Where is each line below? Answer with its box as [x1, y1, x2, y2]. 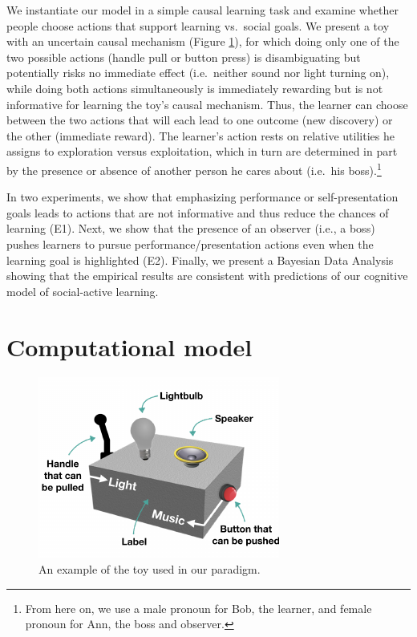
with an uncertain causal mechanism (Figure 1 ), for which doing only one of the [6, 33, 399, 50]
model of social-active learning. [6, 282, 159, 299]
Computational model [6, 330, 253, 363]
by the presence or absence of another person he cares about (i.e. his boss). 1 [6, 159, 382, 178]
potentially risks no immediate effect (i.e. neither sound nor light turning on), [6, 64, 390, 81]
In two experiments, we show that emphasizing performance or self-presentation [6, 189, 399, 205]
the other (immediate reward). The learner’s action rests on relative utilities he [6, 127, 395, 144]
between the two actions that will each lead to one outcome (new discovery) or [6, 112, 393, 128]
